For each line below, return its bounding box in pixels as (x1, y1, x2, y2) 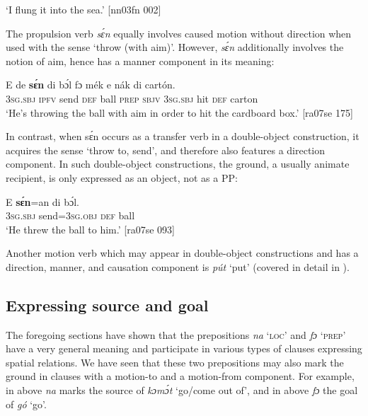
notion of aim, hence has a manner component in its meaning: (6, 53, 275, 68)
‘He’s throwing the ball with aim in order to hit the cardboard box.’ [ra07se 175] (6, 105, 353, 120)
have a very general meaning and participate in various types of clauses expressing (6, 341, 362, 356)
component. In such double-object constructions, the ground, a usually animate (6, 156, 350, 171)
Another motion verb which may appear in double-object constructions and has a (6, 245, 359, 260)
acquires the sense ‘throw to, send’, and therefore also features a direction (6, 142, 326, 157)
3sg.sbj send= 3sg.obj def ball (6, 208, 135, 223)
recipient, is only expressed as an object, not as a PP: (6, 170, 238, 185)
